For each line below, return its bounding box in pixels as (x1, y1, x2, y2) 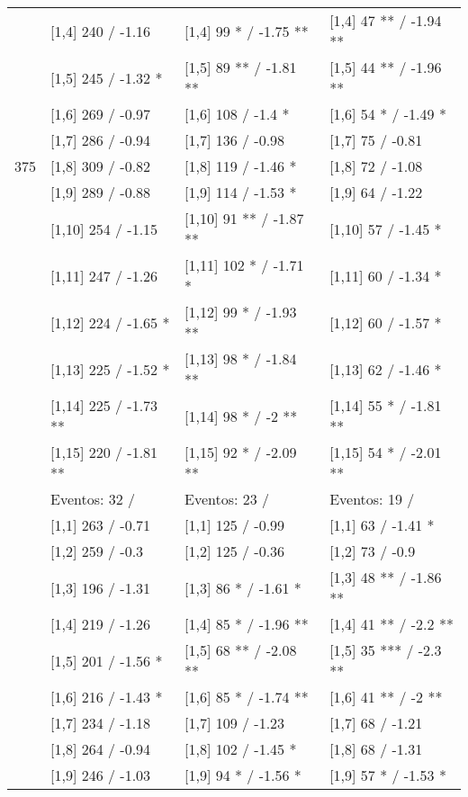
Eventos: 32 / (50, 488, 136, 509)
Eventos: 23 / (184, 488, 270, 509)
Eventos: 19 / (329, 488, 415, 509)
